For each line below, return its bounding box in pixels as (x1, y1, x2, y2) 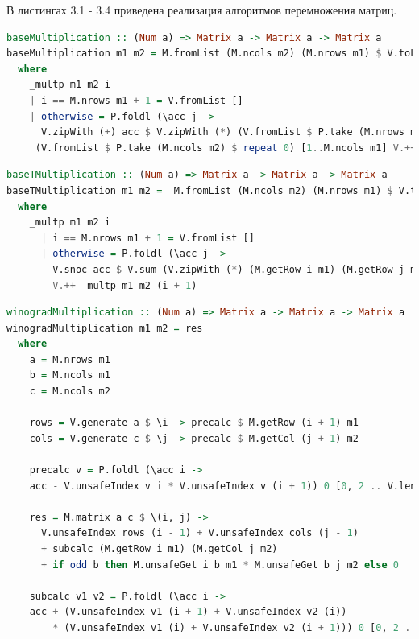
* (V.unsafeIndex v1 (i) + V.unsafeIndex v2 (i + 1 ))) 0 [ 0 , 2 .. (52, 621, 417, 633)
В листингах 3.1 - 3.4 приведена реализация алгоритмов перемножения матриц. (6, 2, 397, 18)
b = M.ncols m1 (29, 369, 110, 381)
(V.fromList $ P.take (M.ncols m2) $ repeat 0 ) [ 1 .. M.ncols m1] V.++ (35, 142, 417, 154)
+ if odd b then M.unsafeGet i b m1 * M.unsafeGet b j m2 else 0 (40, 559, 399, 571)
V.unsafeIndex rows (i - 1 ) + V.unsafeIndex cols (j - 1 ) (40, 527, 359, 539)
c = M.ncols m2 (29, 385, 110, 398)
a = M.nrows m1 (29, 353, 110, 365)
